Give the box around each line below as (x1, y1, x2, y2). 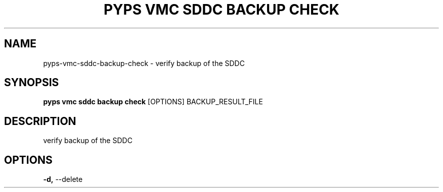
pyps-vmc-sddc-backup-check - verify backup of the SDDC (43, 58, 245, 68)
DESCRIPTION (4, 114, 76, 127)
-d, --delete (43, 175, 83, 184)
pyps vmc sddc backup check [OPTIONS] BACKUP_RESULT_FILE (43, 97, 263, 106)
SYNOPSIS (4, 76, 59, 89)
